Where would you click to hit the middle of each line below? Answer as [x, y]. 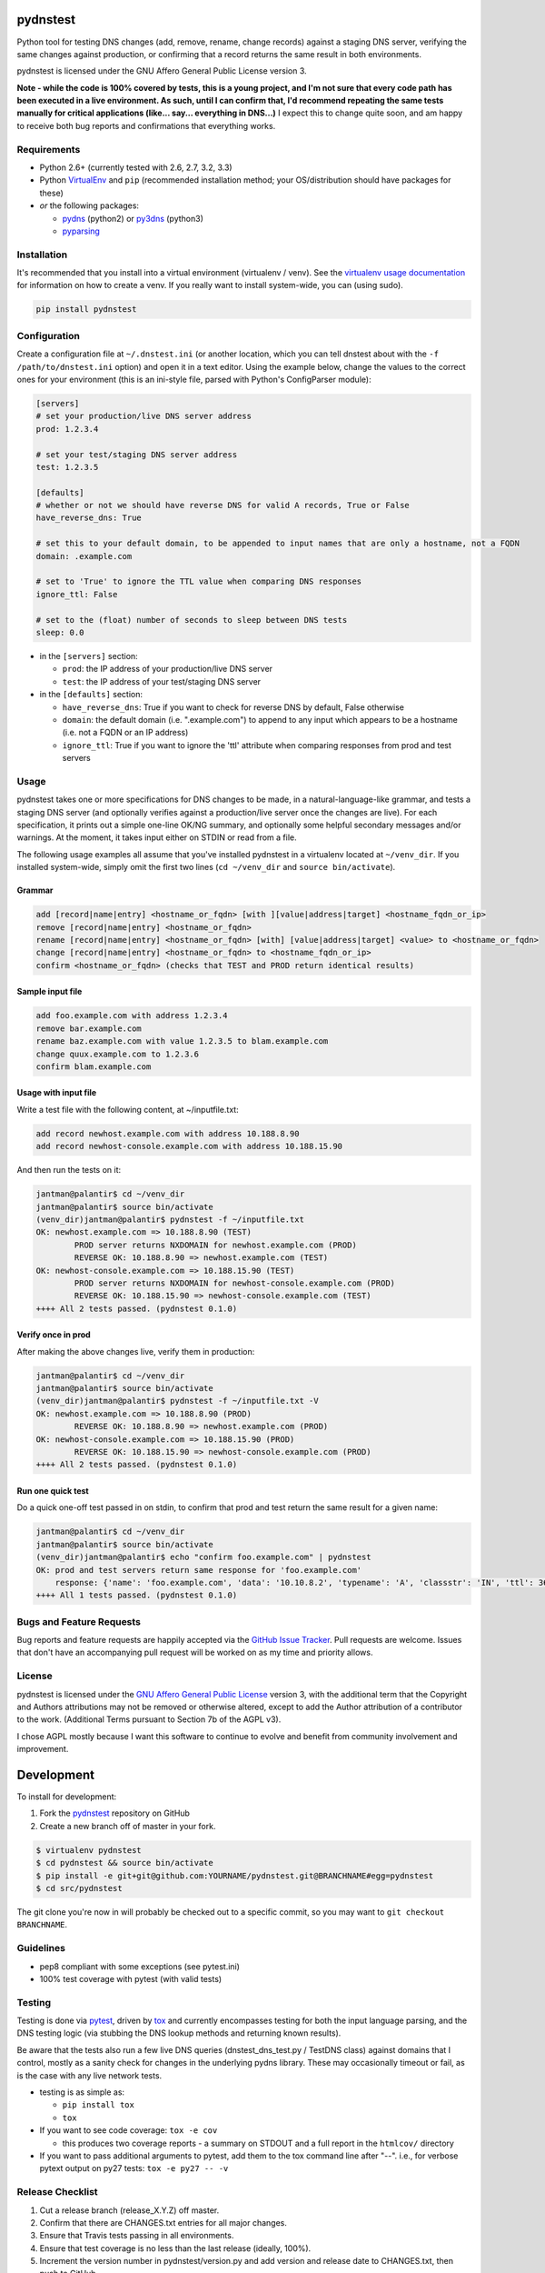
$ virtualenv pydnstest [89, 1850]
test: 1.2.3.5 [67, 467]
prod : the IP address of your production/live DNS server [167, 669]
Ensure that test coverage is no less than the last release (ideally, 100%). [175, 2248]
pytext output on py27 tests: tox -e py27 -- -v [134, 2168]
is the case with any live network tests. [89, 2075]
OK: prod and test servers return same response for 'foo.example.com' [199, 1570]
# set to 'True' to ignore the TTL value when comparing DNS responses [199, 581]
